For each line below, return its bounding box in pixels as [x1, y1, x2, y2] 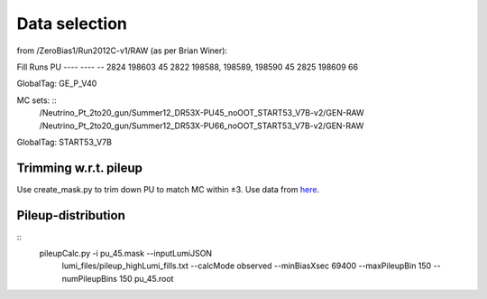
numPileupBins [61, 273, 117, 284]
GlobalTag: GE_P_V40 [16, 78, 97, 89]
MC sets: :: [16, 95, 58, 106]
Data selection [16, 14, 128, 33]
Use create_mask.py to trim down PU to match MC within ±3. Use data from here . [16, 183, 320, 194]
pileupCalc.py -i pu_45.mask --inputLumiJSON [39, 248, 212, 259]
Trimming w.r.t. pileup [16, 160, 143, 175]
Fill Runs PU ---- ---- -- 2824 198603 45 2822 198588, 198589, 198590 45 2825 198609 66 [16, 61, 359, 72]
